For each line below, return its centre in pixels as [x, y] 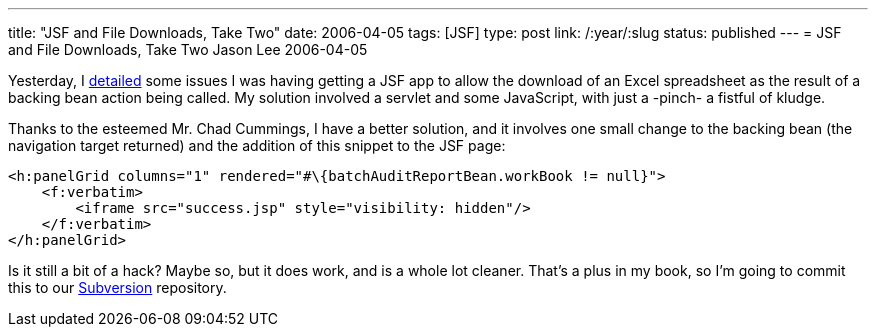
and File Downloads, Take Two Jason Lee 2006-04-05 [188, 49]
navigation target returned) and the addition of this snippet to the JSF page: [257, 145]
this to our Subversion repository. [117, 287]
